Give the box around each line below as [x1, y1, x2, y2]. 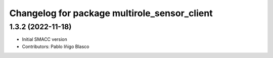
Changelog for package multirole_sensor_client [9, 8, 213, 19]
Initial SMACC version [22, 36, 68, 42]
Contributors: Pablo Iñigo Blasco [22, 43, 89, 49]
